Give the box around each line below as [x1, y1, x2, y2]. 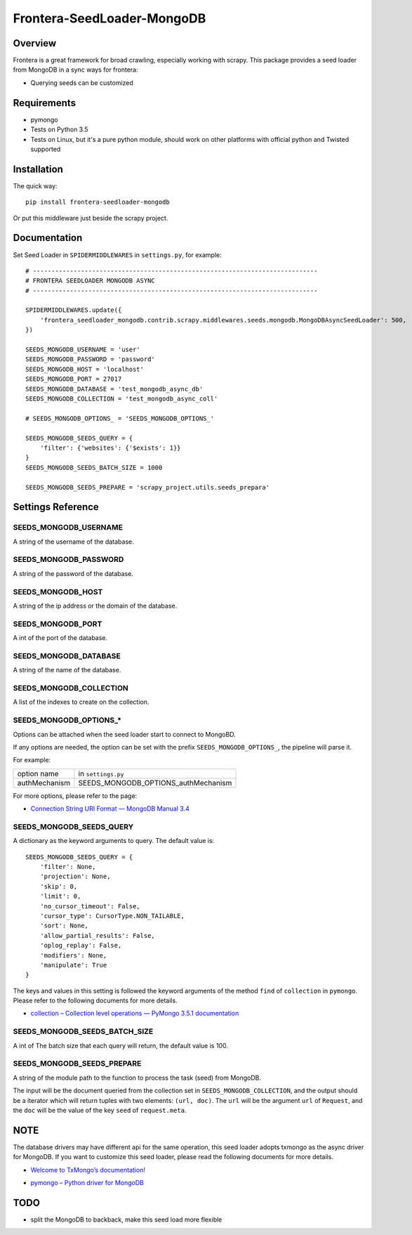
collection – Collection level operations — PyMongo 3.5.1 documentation [30, 1009, 239, 1018]
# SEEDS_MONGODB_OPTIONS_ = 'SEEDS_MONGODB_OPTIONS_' [25, 414, 214, 422]
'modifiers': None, [39, 951, 107, 959]
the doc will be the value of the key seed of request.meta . [13, 1106, 187, 1114]
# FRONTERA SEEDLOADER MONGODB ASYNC [25, 277, 156, 285]
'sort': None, [39, 922, 89, 930]
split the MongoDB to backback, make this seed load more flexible [30, 1215, 222, 1224]
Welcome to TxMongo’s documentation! [30, 1165, 145, 1174]
